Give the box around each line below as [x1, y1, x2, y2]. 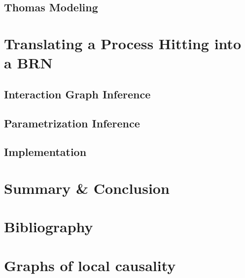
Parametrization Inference [4, 115, 140, 130]
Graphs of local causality [4, 255, 176, 275]
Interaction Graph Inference [4, 86, 151, 101]
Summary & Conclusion [4, 178, 170, 198]
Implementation [4, 144, 87, 159]
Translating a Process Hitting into [4, 33, 242, 53]
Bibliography [4, 216, 93, 237]
